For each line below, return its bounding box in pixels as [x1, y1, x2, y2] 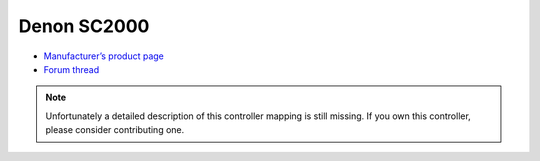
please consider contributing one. [45, 124, 185, 136]
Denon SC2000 [18, 15, 150, 37]
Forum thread [43, 63, 100, 75]
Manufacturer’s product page [43, 50, 165, 62]
